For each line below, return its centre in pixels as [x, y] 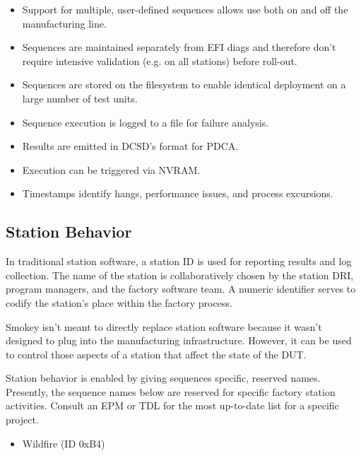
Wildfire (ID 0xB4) [64, 443]
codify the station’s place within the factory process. [119, 302]
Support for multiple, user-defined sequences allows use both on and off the [185, 9]
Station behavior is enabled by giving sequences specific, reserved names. [163, 378]
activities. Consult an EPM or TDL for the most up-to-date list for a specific [172, 405]
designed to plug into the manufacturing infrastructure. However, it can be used [179, 340]
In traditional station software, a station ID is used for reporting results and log [179, 261]
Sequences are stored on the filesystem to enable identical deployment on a [184, 84]
